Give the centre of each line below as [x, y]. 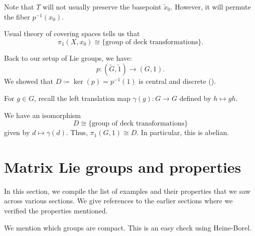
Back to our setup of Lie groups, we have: [68, 57]
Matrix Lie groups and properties [123, 166]
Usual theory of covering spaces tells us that [72, 33]
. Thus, [77, 132]
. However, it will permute [211, 7]
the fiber [17, 16]
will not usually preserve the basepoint [102, 7]
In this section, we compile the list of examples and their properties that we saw [127, 191]
